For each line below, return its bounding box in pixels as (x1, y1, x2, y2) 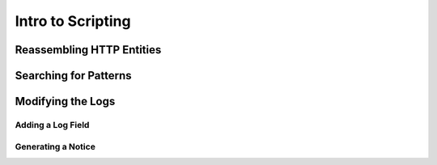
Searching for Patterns (15, 69, 132, 82)
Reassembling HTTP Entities (15, 43, 162, 57)
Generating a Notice (15, 141, 96, 152)
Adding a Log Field (15, 119, 90, 130)
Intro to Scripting (15, 12, 131, 30)
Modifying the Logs (15, 95, 116, 108)
